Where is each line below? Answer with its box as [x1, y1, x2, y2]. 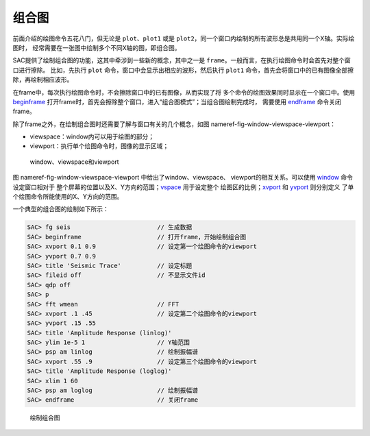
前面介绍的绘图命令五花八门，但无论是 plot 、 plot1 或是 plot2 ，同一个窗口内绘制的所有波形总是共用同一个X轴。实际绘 [12, 34, 355, 43]
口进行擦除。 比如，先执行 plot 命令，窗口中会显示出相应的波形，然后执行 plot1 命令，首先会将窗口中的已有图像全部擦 [12, 66, 354, 74]
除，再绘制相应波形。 [12, 75, 73, 84]
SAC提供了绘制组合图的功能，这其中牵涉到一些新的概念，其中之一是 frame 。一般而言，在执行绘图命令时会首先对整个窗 [12, 56, 351, 64]
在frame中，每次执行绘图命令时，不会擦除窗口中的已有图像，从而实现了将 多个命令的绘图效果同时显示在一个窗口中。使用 [12, 88, 356, 96]
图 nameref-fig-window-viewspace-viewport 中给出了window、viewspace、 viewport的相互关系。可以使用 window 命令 [12, 173, 353, 182]
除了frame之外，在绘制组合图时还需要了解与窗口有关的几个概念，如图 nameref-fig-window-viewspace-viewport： [12, 120, 336, 128]
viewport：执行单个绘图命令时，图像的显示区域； [29, 142, 169, 150]
